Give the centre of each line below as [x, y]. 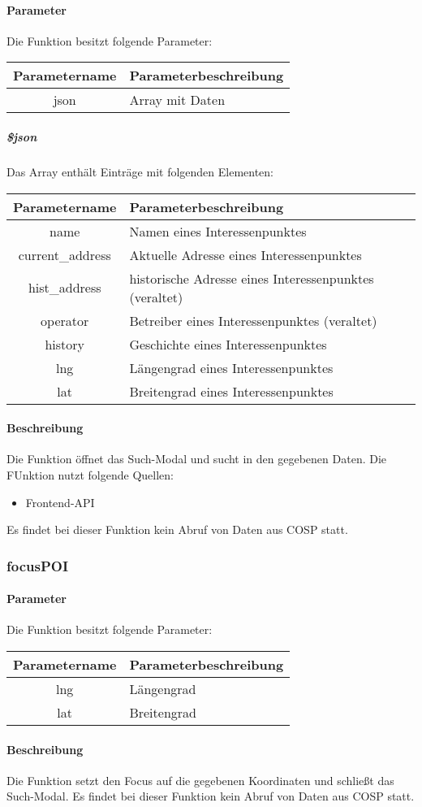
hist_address [65, 288]
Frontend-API [60, 502]
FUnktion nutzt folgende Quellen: [90, 474]
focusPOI [38, 565]
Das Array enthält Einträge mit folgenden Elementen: [140, 171]
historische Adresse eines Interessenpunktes [252, 278]
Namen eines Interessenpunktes [218, 231]
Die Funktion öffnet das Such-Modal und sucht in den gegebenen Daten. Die [197, 459]
